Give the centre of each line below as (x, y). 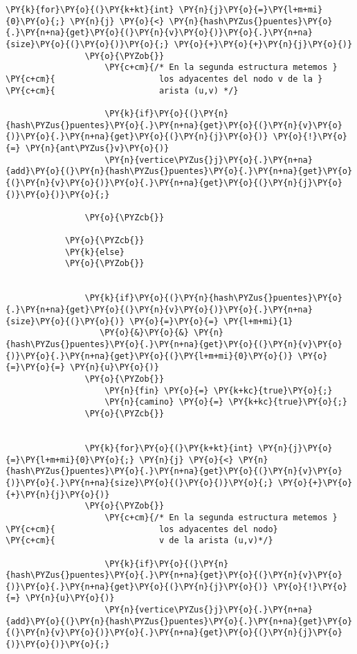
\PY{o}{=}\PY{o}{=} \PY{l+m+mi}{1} (211, 321)
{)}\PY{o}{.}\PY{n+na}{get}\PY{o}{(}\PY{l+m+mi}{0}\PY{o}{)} (149, 356)
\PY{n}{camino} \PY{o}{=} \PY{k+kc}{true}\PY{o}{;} (226, 402)
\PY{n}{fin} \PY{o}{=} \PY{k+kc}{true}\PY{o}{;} (219, 390)
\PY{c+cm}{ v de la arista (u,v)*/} (139, 541)
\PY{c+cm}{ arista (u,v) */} (122, 90)
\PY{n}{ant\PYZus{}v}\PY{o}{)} (97, 148)
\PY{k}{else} (94, 252)
